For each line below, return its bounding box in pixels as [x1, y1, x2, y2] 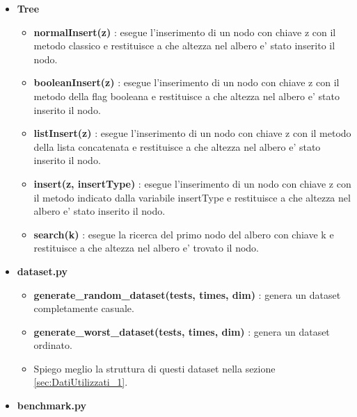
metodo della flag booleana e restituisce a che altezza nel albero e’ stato [33, 88, 340, 103]
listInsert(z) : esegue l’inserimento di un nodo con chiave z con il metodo [33, 126, 351, 140]
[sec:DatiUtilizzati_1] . [33, 375, 128, 389]
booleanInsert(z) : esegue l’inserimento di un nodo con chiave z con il [33, 75, 340, 90]
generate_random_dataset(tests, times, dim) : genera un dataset [33, 287, 341, 302]
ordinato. [33, 338, 72, 352]
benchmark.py [17, 398, 87, 413]
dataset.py [17, 263, 68, 278]
